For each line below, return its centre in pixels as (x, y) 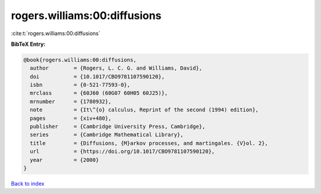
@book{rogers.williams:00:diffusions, (80, 60)
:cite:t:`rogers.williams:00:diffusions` (56, 33)
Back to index (28, 183)
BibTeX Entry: (28, 44)
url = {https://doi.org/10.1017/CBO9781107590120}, (122, 151)
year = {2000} (64, 160)
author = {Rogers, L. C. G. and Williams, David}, (116, 68)
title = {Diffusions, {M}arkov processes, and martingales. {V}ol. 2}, (149, 143)
